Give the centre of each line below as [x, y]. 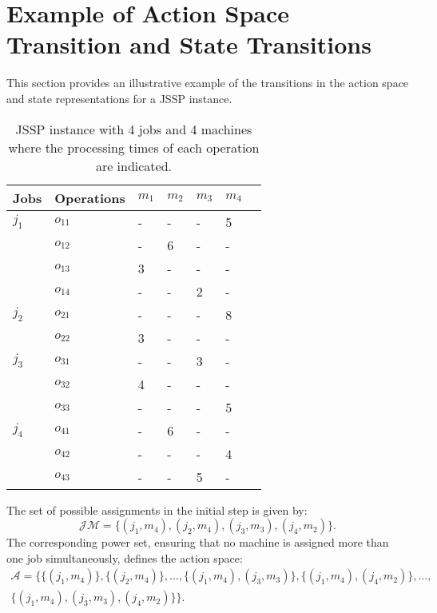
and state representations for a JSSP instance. [119, 98]
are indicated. [134, 165]
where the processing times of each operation [134, 147]
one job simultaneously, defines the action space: [125, 557]
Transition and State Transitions [189, 44]
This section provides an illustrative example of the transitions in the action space [208, 83]
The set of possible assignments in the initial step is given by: [157, 510]
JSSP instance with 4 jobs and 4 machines [134, 129]
